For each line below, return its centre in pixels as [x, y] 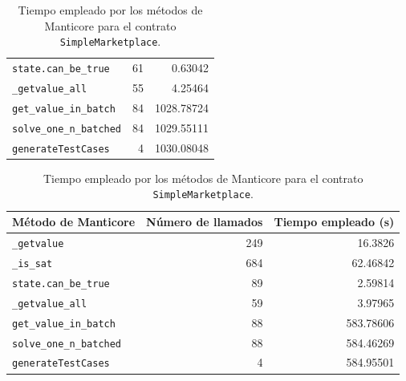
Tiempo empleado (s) [334, 222]
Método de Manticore [74, 222]
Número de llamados [205, 222]
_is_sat [32, 263]
